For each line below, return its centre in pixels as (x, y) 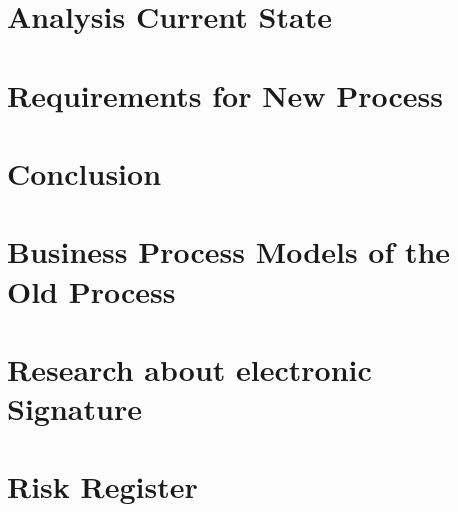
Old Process (91, 290)
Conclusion (84, 172)
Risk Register (102, 486)
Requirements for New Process (225, 94)
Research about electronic (189, 368)
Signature (74, 408)
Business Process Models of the (229, 251)
